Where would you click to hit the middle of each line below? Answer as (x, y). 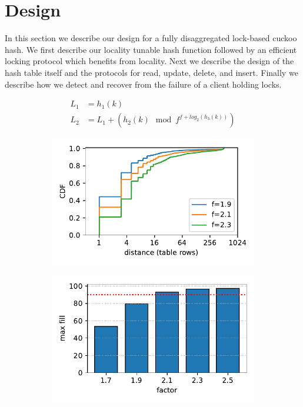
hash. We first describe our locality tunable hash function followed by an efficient (151, 49)
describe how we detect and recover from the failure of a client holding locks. (143, 84)
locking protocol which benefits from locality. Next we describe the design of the (149, 61)
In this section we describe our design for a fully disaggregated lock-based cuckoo (151, 38)
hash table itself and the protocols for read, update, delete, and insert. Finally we (151, 72)
